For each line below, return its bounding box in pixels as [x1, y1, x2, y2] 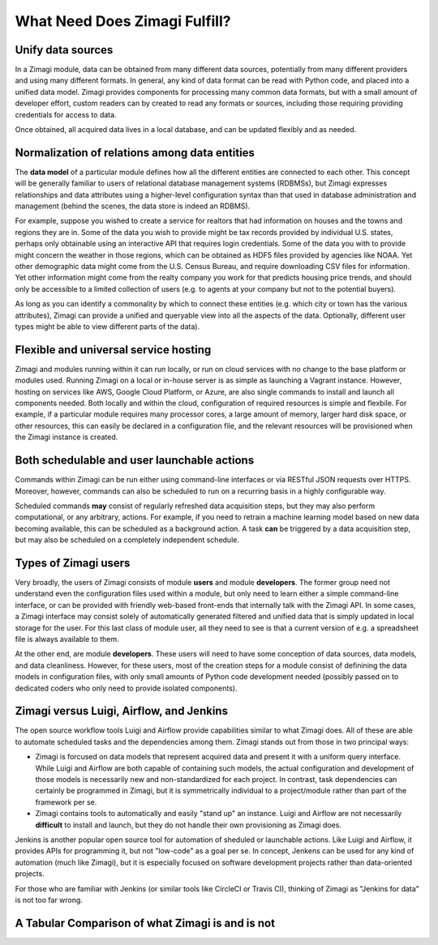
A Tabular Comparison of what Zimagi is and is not [15, 916, 276, 930]
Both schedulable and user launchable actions [15, 454, 255, 468]
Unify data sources [15, 43, 114, 57]
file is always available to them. [15, 634, 119, 644]
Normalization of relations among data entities [15, 146, 255, 160]
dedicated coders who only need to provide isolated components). [15, 683, 238, 693]
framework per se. [35, 797, 97, 806]
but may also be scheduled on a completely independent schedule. [15, 535, 239, 545]
